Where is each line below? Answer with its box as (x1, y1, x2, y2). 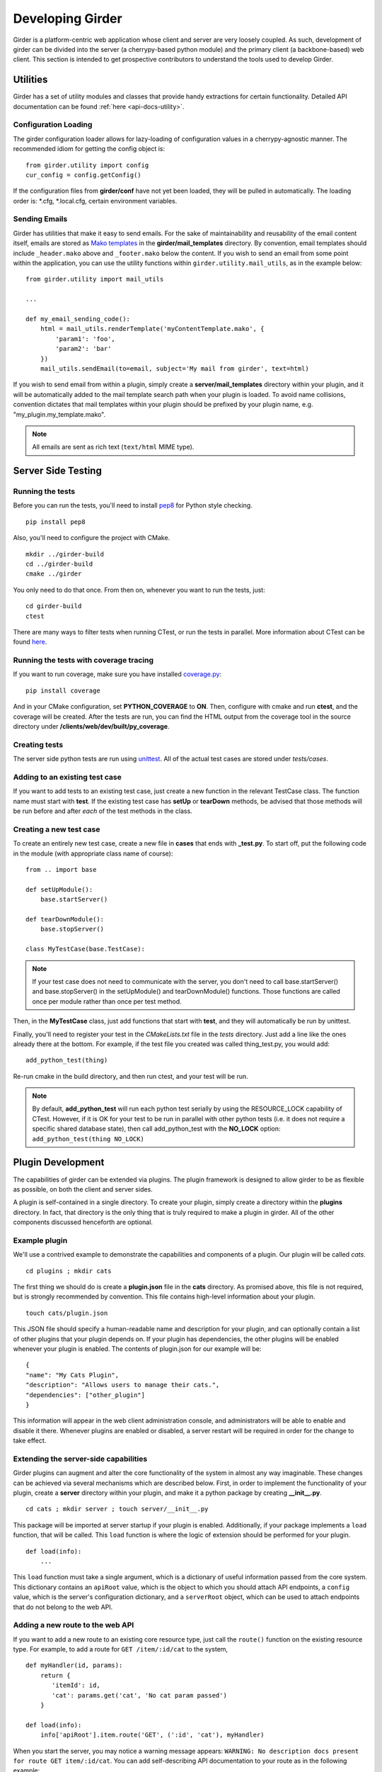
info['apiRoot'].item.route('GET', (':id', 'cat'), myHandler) (40, 1731, 265, 1739)
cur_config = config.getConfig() (25, 171, 141, 179)
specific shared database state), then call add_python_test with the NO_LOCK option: (32, 1124, 281, 1133)
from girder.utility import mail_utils (25, 275, 164, 284)
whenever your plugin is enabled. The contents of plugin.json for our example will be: (13, 1344, 262, 1353)
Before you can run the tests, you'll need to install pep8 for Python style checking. (13, 501, 253, 510)
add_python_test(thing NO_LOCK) (32, 1135, 144, 1143)
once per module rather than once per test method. (32, 997, 182, 1006)
